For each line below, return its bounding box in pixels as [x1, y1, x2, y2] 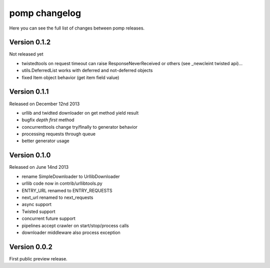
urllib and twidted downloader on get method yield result [21, 110, 139, 116]
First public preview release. [9, 255, 67, 261]
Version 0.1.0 [9, 151, 51, 160]
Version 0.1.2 [9, 38, 51, 47]
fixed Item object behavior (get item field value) [21, 74, 119, 80]
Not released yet [9, 51, 43, 57]
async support [21, 201, 52, 207]
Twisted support [21, 208, 55, 214]
